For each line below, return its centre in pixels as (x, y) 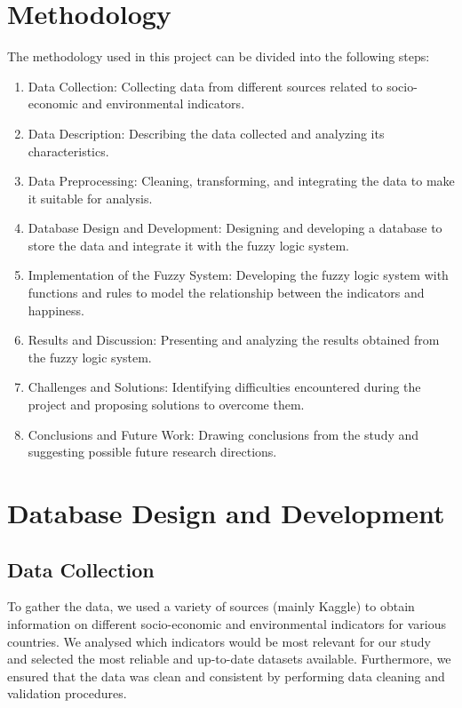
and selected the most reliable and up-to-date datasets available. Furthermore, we (229, 659)
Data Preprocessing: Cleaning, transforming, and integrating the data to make (241, 181)
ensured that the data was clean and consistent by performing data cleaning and (226, 676)
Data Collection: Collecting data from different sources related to (205, 86)
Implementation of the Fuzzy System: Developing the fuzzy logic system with (238, 275)
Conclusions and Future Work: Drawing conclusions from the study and (223, 434)
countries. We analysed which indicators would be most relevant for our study (219, 641)
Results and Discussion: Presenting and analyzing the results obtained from (234, 340)
